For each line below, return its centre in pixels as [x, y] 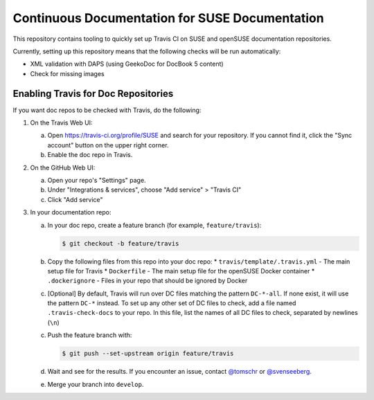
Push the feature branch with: [90, 335]
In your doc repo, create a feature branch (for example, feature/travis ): [154, 225]
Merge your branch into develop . [96, 384]
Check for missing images [67, 73]
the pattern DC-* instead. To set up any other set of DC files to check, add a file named [172, 303]
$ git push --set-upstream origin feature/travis [148, 354]
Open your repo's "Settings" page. [97, 180]
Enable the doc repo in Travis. [90, 155]
